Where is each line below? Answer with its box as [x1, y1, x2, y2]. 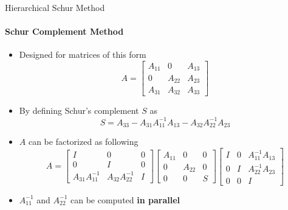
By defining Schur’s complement [19, 104, 139, 117]
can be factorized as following [28, 135, 139, 147]
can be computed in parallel [70, 193, 180, 206]
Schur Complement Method [5, 25, 124, 38]
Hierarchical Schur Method [5, 1, 105, 13]
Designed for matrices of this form [19, 48, 146, 61]
